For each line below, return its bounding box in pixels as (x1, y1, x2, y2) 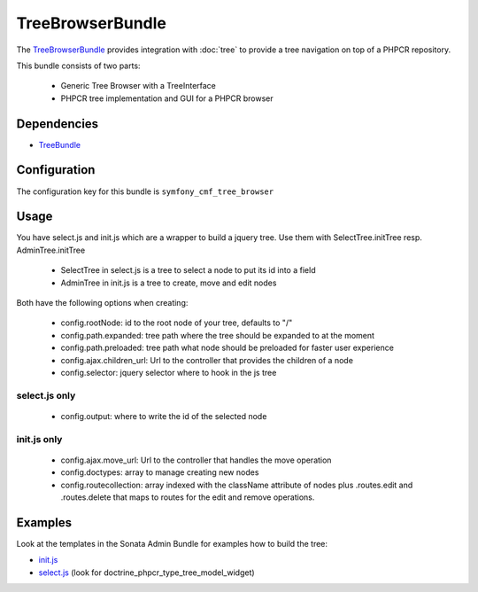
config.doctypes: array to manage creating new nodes (60, 467, 259, 478)
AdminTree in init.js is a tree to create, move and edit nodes (60, 277, 277, 288)
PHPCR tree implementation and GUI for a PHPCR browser (60, 93, 274, 104)
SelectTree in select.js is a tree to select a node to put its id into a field (60, 265, 316, 276)
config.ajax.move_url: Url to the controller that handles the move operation (60, 455, 332, 465)
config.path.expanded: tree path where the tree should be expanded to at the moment (60, 330, 375, 340)
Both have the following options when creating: (16, 298, 189, 308)
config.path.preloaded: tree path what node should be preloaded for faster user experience (60, 342, 394, 354)
